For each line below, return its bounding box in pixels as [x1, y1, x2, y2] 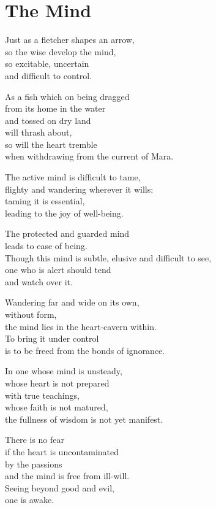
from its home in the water [5, 102, 106, 115]
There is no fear [5, 433, 64, 446]
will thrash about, [5, 126, 72, 139]
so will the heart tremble [5, 137, 97, 150]
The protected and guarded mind [5, 227, 130, 240]
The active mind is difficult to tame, [5, 171, 141, 183]
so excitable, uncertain [5, 57, 89, 70]
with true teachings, [5, 388, 80, 401]
